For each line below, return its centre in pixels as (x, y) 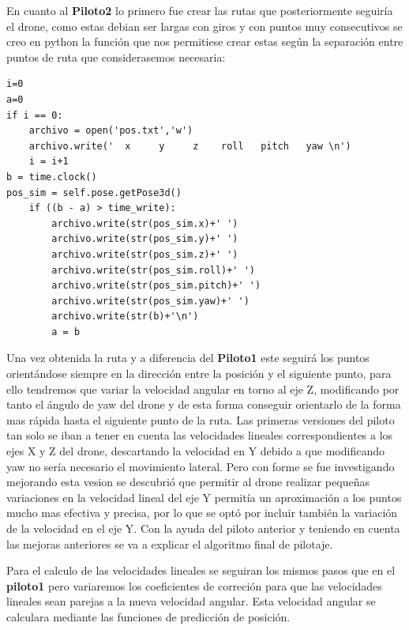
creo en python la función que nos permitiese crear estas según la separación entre (205, 41)
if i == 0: (35, 115)
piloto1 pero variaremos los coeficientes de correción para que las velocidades (194, 585)
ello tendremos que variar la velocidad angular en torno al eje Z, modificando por (203, 389)
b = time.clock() (52, 177)
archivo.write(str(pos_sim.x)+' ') (145, 223)
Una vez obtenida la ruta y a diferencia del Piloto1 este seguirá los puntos (188, 358)
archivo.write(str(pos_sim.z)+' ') (145, 254)
